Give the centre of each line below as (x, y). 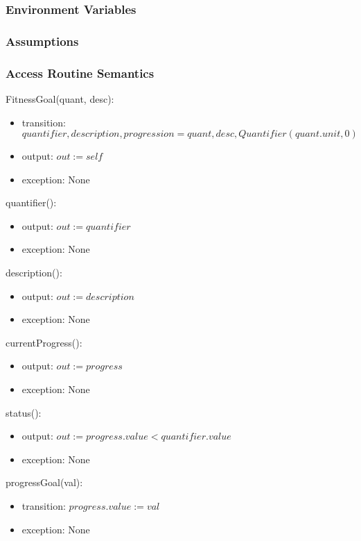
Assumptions (42, 41)
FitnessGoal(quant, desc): (60, 98)
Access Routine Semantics (80, 73)
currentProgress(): (44, 342)
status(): (24, 412)
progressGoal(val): (44, 482)
